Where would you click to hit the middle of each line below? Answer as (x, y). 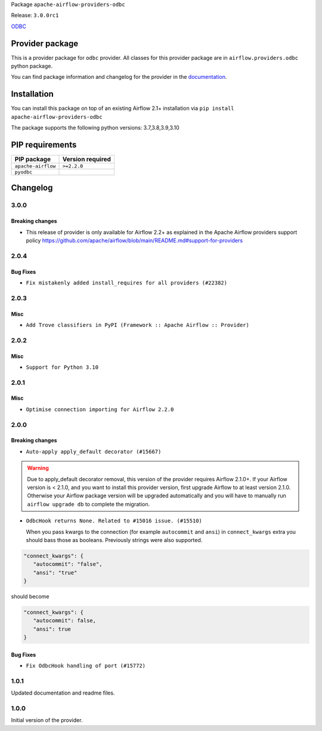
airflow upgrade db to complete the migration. (89, 504)
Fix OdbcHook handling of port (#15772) (86, 666)
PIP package (32, 160)
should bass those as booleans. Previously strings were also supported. (114, 540)
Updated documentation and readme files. (63, 693)
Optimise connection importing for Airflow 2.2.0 (100, 409)
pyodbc (24, 172)
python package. (32, 66)
